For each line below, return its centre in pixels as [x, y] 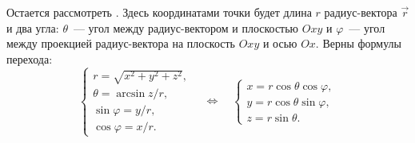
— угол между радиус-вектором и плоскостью [186, 27]
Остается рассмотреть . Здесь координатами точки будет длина [159, 12]
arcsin [131, 94]
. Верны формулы [359, 43]
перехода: [30, 58]
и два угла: [33, 27]
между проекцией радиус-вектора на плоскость [121, 43]
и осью [280, 43]
